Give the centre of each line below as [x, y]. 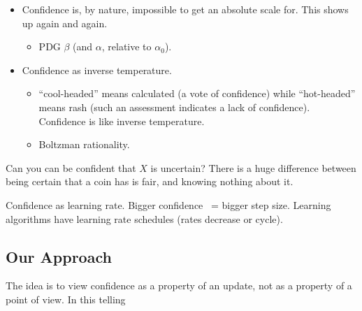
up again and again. [65, 23]
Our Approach [59, 256]
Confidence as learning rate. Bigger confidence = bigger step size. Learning [168, 204]
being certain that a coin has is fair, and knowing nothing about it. [150, 181]
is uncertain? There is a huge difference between [253, 167]
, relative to [126, 46]
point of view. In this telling [66, 299]
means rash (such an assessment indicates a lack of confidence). [174, 107]
